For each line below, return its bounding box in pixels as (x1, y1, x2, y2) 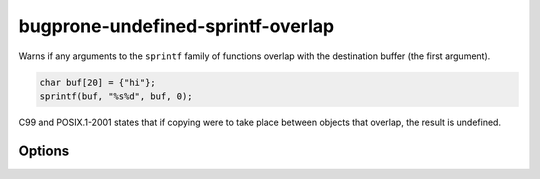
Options (18, 142, 70, 159)
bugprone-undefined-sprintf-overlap (18, 15, 335, 37)
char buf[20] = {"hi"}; (39, 76, 157, 88)
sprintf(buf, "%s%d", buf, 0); (39, 90, 194, 102)
